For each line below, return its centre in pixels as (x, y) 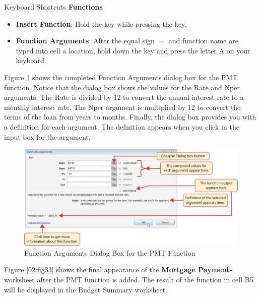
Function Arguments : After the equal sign (85, 41)
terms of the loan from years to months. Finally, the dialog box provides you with (130, 117)
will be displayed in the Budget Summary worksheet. (86, 289)
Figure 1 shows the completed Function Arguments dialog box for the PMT (121, 77)
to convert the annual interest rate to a (183, 97)
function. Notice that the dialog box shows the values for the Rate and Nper (122, 87)
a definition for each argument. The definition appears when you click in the (122, 126)
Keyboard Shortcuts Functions (53, 7)
